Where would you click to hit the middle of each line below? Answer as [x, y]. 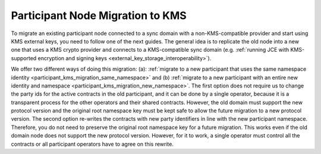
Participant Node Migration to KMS [99, 15]
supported [24, 58]
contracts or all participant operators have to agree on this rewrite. [92, 144]
